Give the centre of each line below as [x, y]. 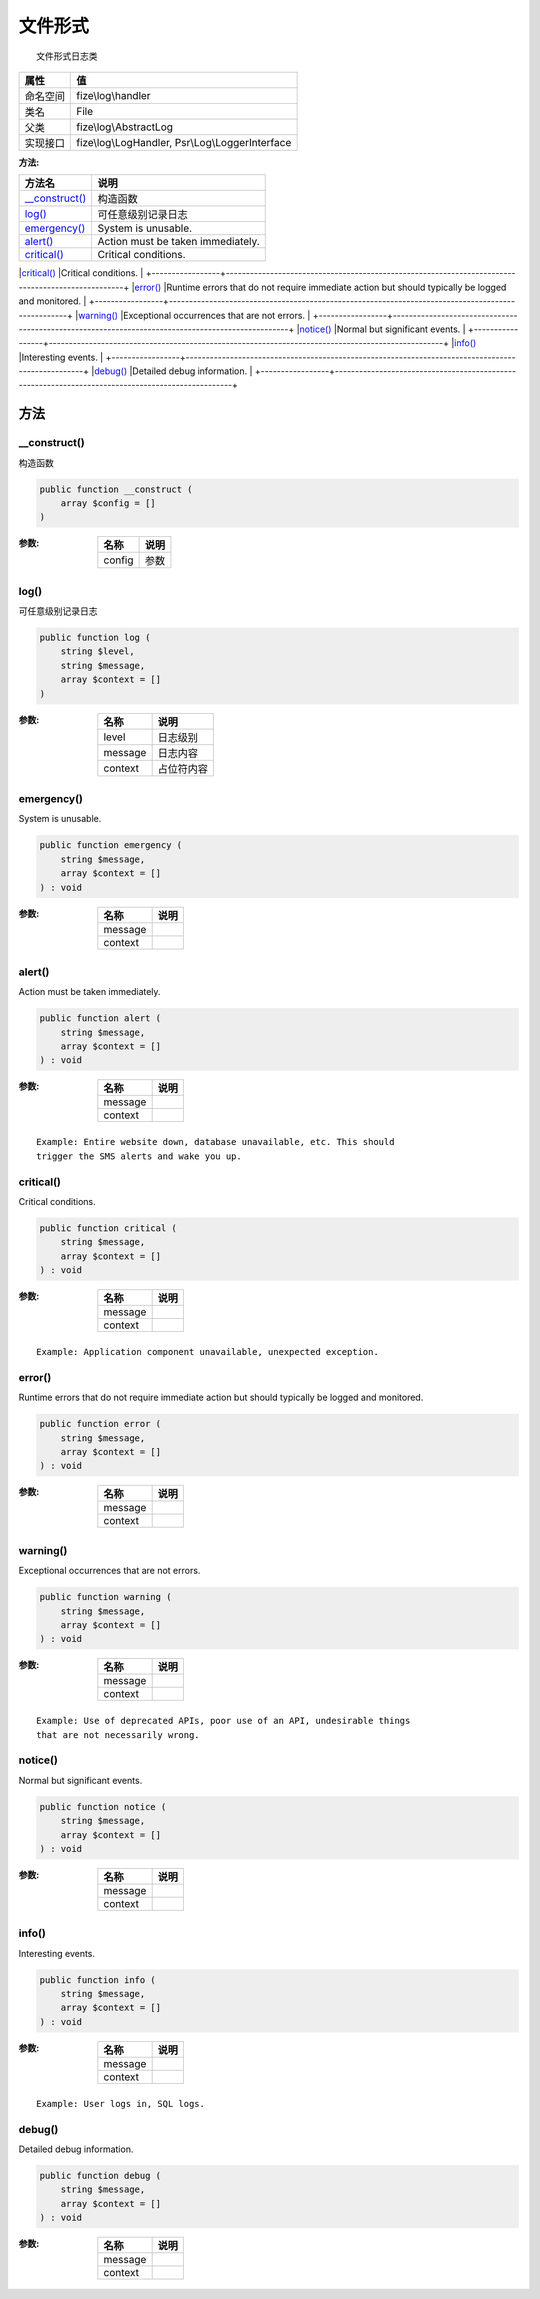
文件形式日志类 [67, 56]
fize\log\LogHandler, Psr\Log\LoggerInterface [184, 142]
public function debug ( [100, 2175]
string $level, [97, 651]
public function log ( [95, 638]
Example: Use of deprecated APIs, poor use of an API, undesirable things [223, 1721]
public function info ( [98, 1979]
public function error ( [100, 1424]
